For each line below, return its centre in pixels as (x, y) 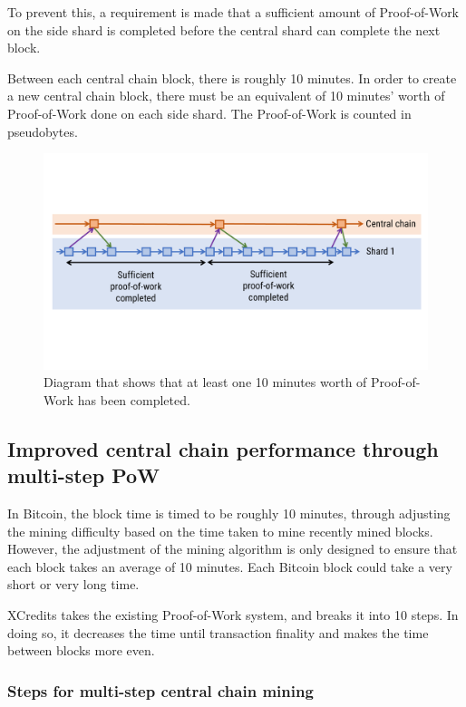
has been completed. (134, 399)
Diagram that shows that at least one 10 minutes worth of (205, 382)
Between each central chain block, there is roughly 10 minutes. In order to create (232, 77)
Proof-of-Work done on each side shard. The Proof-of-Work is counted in (209, 113)
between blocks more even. (81, 650)
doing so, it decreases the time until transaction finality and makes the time (218, 632)
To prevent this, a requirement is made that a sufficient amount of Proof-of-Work (233, 12)
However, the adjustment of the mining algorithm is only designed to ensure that (233, 549)
